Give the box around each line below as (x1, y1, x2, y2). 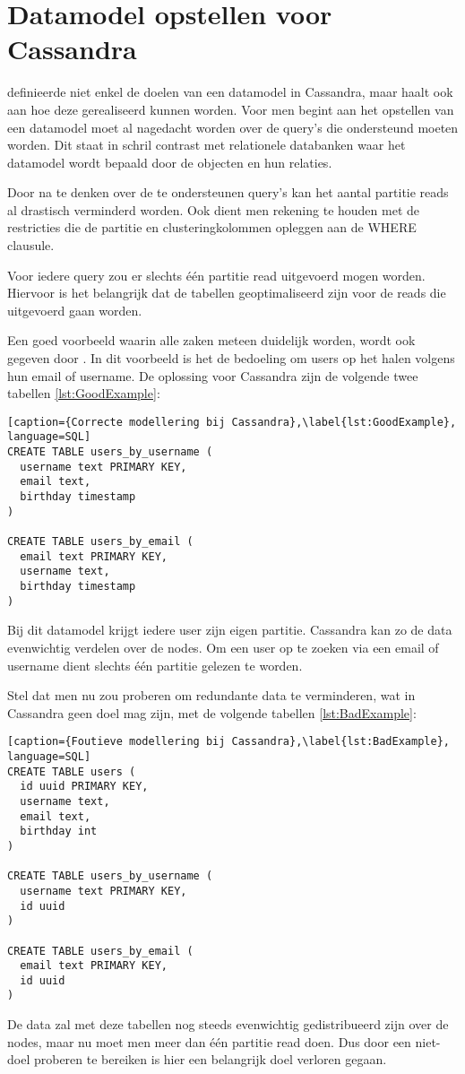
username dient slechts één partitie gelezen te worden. (7, 655, 303, 674)
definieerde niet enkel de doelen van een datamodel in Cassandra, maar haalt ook (7, 82, 453, 101)
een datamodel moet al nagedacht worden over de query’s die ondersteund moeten (7, 117, 459, 136)
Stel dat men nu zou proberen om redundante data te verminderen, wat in (7, 686, 416, 705)
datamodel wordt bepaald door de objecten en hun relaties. (7, 152, 332, 171)
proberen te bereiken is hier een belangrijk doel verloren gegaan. (33, 1050, 387, 1069)
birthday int (20, 825, 98, 838)
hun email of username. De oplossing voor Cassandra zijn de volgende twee (7, 366, 418, 385)
